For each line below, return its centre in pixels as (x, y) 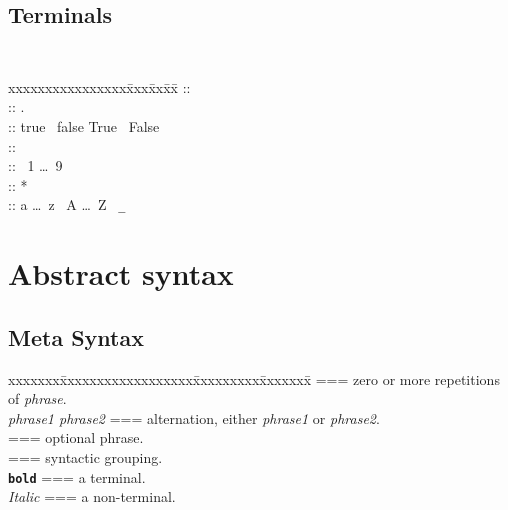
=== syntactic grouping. (85, 457)
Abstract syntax (121, 273)
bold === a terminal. (77, 476)
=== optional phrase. (76, 437)
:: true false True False (84, 126)
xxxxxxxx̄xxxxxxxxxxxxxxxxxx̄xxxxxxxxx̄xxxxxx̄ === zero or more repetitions (254, 378)
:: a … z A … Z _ (67, 204)
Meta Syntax (76, 336)
